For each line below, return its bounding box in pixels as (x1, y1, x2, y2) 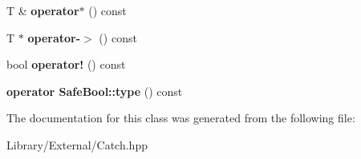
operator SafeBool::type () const (6, 82, 183, 99)
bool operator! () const (6, 56, 126, 73)
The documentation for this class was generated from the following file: (6, 109, 355, 126)
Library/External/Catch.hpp (6, 136, 148, 153)
